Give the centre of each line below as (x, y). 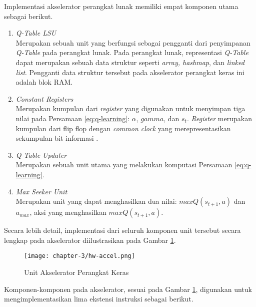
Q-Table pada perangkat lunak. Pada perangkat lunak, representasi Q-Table (132, 52)
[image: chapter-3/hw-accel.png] (79, 256)
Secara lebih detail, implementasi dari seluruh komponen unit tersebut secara (122, 230)
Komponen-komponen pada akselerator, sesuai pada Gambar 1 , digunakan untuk (128, 289)
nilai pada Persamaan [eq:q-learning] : (72, 118)
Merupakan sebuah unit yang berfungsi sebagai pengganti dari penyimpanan (133, 42)
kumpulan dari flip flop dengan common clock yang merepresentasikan (123, 128)
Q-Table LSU (36, 33)
